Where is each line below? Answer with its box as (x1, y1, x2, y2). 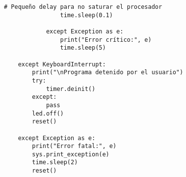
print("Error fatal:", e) (32, 143, 117, 150)
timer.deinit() (46, 85, 96, 92)
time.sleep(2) (32, 159, 78, 166)
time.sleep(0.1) (60, 11, 113, 19)
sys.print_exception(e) (32, 150, 109, 158)
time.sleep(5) (60, 44, 106, 52)
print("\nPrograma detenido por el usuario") (32, 69, 184, 76)
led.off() (32, 110, 64, 117)
